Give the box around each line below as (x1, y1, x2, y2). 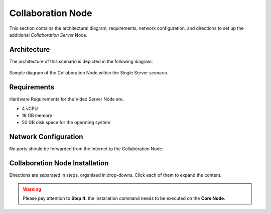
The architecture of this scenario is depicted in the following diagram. (9, 58, 153, 64)
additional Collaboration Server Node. (9, 32, 88, 38)
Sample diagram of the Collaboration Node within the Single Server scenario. (9, 70, 169, 76)
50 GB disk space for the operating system (22, 120, 110, 126)
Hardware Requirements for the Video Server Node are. (9, 96, 124, 102)
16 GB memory (22, 112, 53, 118)
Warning (23, 186, 41, 192)
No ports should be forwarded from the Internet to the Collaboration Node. (9, 146, 164, 152)
